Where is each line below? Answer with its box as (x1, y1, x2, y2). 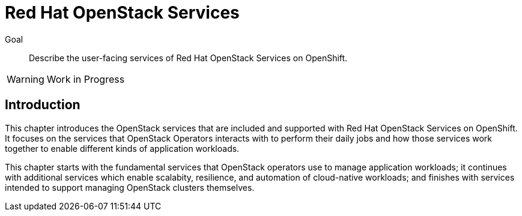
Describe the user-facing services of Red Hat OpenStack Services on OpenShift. (29, 52, 348, 63)
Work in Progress (46, 73, 125, 85)
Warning (7, 73, 44, 85)
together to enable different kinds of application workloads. (5, 143, 240, 154)
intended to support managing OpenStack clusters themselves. (5, 182, 255, 193)
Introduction (5, 97, 80, 113)
